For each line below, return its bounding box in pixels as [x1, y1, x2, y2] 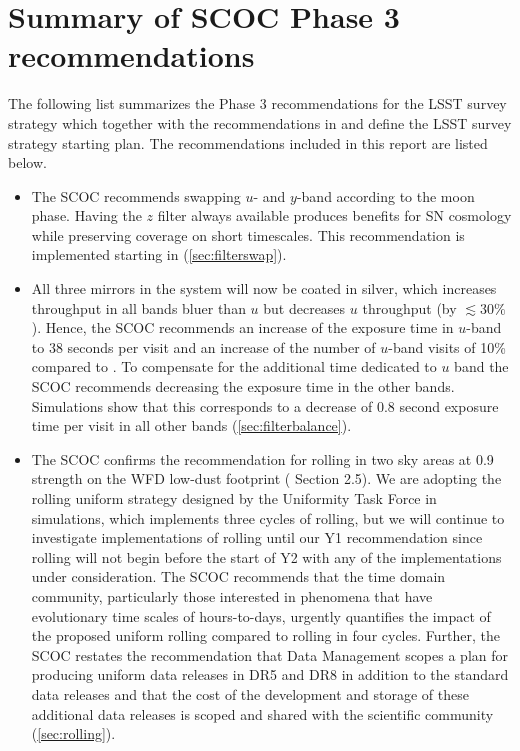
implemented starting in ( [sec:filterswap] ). [31, 244, 287, 265]
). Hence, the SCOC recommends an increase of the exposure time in [31, 317, 454, 338]
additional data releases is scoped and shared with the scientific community [31, 703, 494, 724]
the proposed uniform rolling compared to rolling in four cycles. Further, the [31, 625, 500, 646]
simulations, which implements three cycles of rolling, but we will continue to [31, 507, 505, 528]
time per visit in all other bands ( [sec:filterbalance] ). [31, 415, 352, 436]
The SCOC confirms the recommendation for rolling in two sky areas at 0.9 [31, 448, 494, 469]
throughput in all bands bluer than [31, 297, 246, 318]
